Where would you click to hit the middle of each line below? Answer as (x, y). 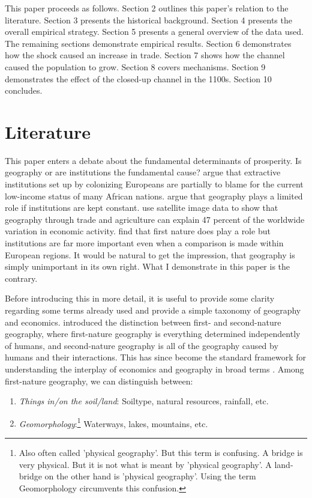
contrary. (21, 278)
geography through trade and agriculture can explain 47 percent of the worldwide (155, 219)
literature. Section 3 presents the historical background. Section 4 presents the (148, 20)
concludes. (24, 90)
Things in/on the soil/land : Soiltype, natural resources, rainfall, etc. (144, 401)
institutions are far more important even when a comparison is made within (144, 243)
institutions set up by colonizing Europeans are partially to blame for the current (154, 184)
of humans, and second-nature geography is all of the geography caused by (142, 345)
